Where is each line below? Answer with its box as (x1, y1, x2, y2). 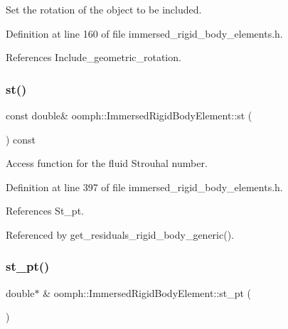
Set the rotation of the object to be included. (6, 2, 202, 16)
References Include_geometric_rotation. (6, 50, 181, 65)
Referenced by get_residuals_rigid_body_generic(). (6, 227, 234, 242)
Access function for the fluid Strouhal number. (6, 156, 208, 171)
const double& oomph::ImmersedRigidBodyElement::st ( (6, 108, 252, 122)
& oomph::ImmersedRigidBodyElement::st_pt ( (43, 285, 251, 300)
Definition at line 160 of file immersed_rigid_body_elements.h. (6, 26, 283, 41)
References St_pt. (6, 203, 84, 218)
